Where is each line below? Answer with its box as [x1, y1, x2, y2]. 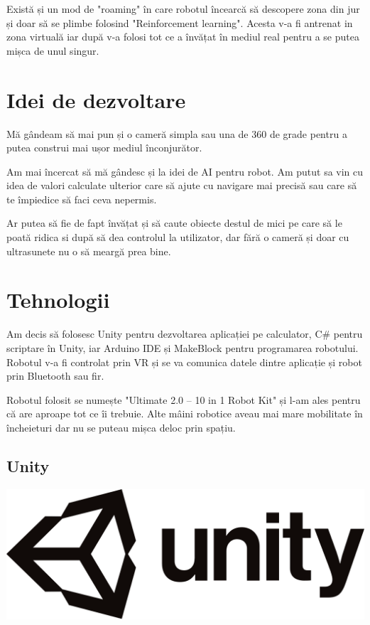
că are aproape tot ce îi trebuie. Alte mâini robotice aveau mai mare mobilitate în [6, 406, 363, 421]
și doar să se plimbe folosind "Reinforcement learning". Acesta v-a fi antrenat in [6, 15, 353, 30]
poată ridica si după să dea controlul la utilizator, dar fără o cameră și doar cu [6, 230, 349, 245]
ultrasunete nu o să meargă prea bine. [6, 243, 171, 258]
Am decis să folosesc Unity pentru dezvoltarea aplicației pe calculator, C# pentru [6, 326, 363, 341]
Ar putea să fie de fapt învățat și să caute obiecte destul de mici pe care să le [6, 215, 342, 230]
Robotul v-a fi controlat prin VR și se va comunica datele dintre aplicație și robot [6, 354, 362, 369]
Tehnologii [6, 285, 110, 314]
